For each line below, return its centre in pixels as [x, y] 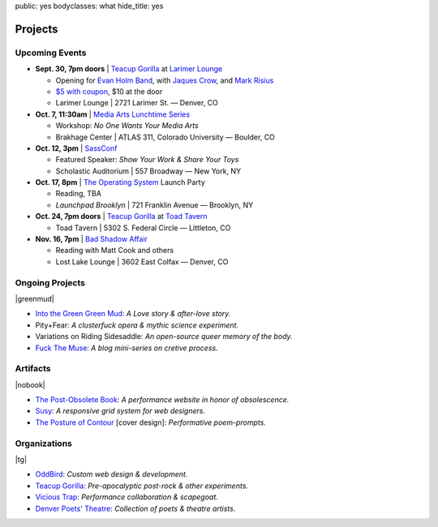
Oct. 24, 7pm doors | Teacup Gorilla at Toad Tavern [121, 216]
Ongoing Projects [50, 282]
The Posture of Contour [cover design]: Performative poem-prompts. [151, 422]
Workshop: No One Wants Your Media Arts [127, 126]
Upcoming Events [51, 53]
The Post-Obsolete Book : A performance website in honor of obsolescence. [162, 400]
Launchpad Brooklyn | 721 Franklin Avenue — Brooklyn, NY [155, 205]
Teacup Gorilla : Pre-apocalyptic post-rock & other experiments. [142, 486]
